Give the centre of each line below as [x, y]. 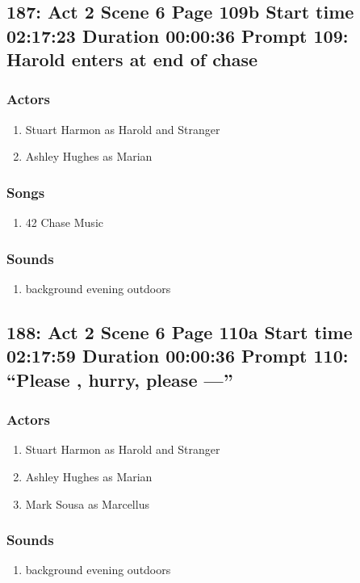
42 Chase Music [64, 222]
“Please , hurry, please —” [120, 379]
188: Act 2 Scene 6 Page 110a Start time [180, 331]
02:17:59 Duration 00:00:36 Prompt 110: [178, 356]
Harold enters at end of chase [132, 59]
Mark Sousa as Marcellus [87, 503]
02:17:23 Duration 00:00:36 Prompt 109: [178, 35]
